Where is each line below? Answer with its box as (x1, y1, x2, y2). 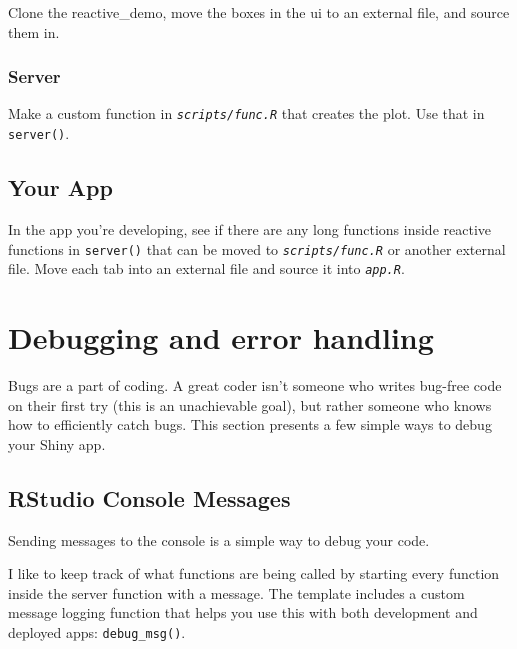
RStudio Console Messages (8, 482, 291, 513)
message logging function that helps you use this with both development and (8, 602, 478, 623)
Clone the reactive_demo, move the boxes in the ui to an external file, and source (8, 2, 510, 22)
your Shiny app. (8, 433, 106, 454)
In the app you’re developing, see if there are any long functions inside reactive (8, 218, 491, 239)
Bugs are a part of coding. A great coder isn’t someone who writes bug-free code (8, 374, 502, 395)
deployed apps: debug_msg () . (8, 621, 186, 642)
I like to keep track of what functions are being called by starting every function (8, 563, 500, 584)
